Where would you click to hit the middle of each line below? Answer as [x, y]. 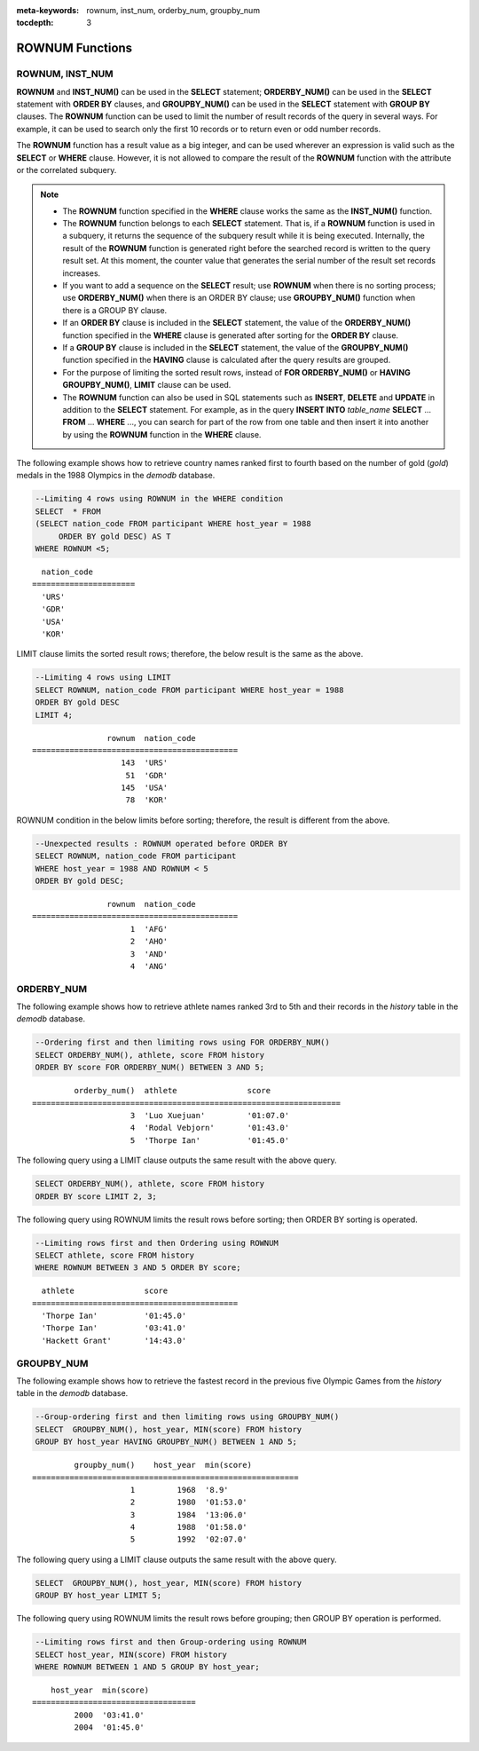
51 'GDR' [147, 775]
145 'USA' [145, 788]
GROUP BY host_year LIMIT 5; [98, 1596]
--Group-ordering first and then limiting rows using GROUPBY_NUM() [187, 1417]
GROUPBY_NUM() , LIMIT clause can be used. [147, 385]
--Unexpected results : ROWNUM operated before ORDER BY [161, 844]
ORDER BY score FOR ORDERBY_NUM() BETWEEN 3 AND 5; [150, 1068]
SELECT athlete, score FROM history [115, 1255]
